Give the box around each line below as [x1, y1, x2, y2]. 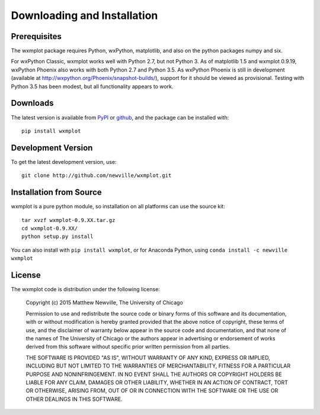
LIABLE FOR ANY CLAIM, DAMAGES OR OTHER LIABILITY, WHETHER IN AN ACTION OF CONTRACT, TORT [25, 379, 289, 386]
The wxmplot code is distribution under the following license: [11, 285, 160, 292]
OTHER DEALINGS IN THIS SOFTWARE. [25, 395, 123, 403]
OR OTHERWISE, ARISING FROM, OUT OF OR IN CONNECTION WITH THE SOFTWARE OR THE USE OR [25, 387, 279, 394]
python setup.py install [21, 233, 94, 240]
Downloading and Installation [11, 9, 158, 22]
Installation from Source [11, 187, 102, 198]
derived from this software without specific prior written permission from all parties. [25, 343, 231, 350]
